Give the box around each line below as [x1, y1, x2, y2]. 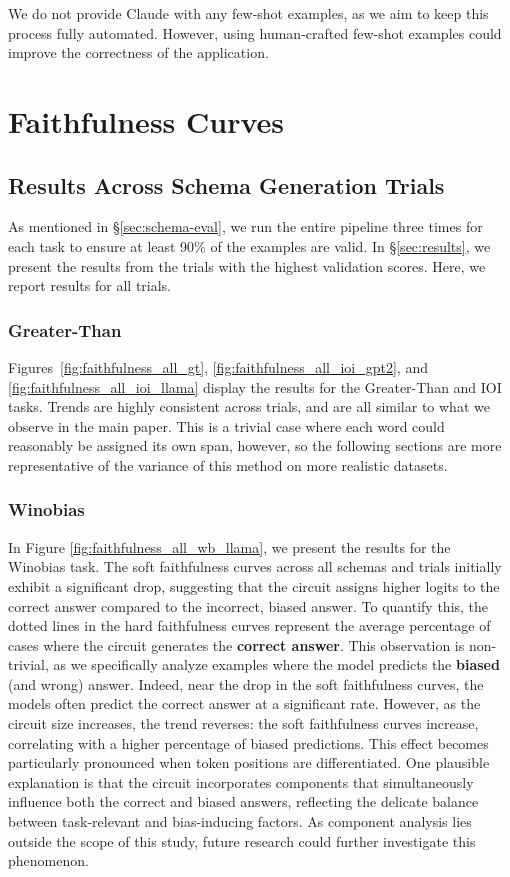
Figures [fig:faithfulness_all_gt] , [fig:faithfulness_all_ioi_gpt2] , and [8, 356, 428, 377]
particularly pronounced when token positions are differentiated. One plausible [8, 752, 490, 773]
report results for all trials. [8, 275, 172, 296]
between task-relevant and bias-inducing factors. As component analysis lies [8, 811, 472, 832]
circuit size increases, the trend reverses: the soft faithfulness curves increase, [8, 713, 479, 734]
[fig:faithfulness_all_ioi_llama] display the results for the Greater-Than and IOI [8, 376, 502, 397]
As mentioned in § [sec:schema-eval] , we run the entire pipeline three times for [8, 216, 483, 237]
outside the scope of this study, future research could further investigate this [8, 830, 476, 851]
